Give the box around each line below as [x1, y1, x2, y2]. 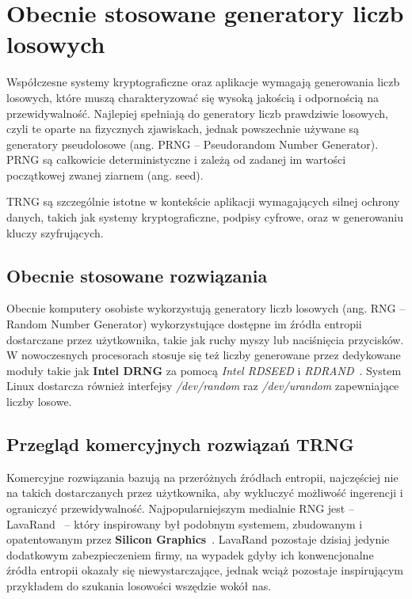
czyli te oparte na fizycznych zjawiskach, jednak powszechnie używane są [6, 120, 360, 137]
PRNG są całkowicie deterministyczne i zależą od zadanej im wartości [6, 151, 346, 168]
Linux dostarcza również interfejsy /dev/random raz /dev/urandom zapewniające [6, 377, 399, 394]
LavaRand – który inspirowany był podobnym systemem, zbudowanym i [6, 515, 363, 532]
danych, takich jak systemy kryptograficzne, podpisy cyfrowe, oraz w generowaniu [6, 209, 403, 226]
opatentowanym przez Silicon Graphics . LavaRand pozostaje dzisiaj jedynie [6, 531, 390, 548]
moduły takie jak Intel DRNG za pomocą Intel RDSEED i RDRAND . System [6, 362, 402, 378]
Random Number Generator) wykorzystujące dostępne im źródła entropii [6, 316, 362, 332]
